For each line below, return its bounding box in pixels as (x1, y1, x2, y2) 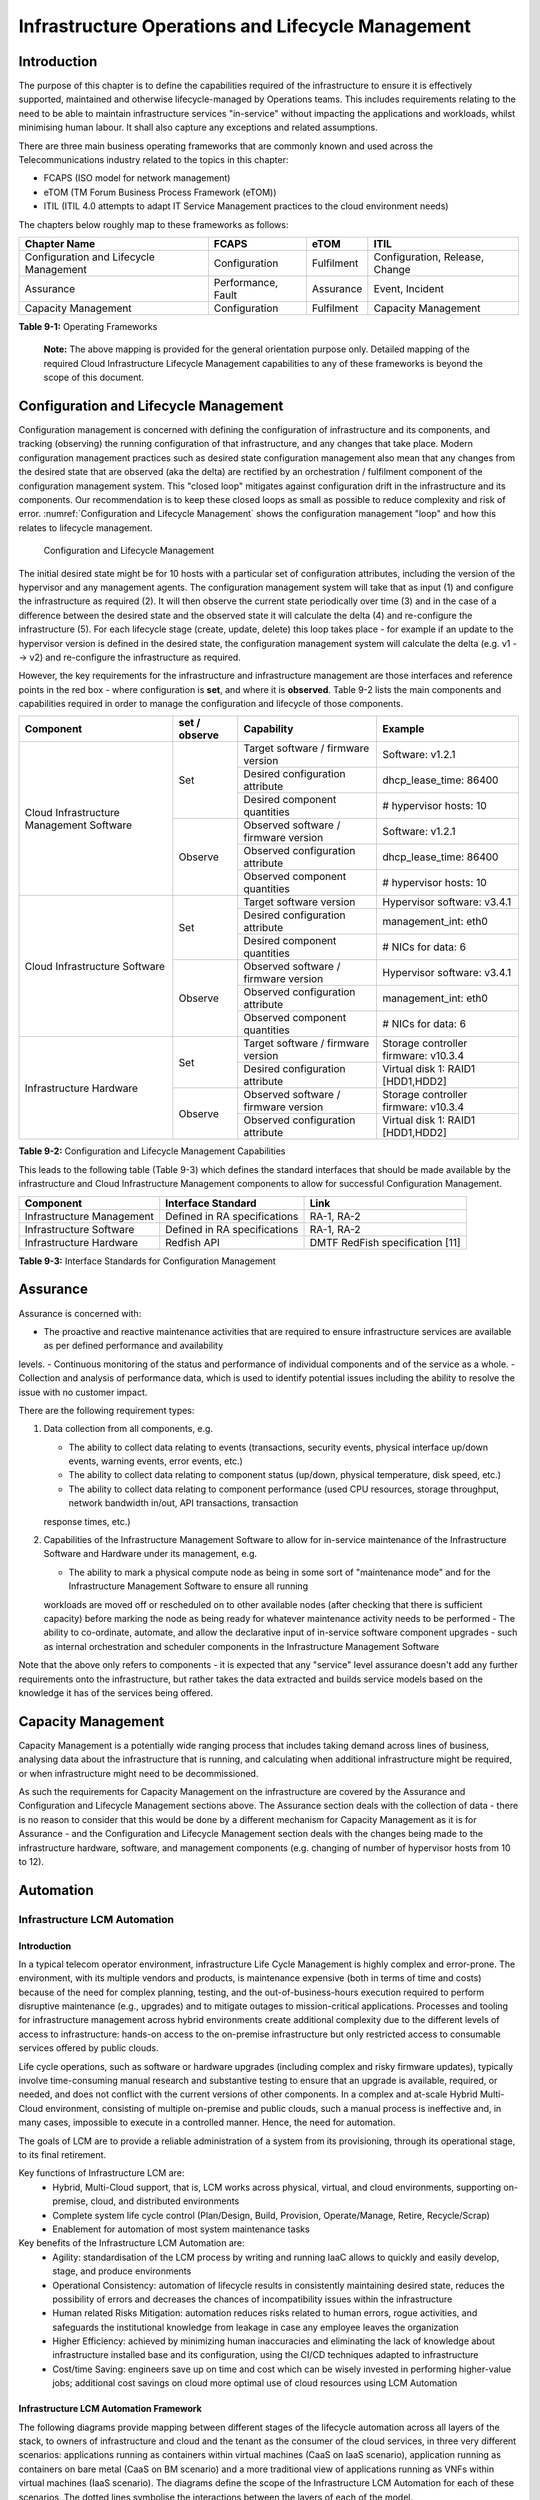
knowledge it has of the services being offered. (18, 1686, 214, 1699)
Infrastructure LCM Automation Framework (18, 2403, 202, 2415)
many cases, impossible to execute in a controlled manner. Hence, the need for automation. (18, 2116, 396, 2129)
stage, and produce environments (52, 2265, 192, 2277)
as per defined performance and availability (43, 1340, 224, 1352)
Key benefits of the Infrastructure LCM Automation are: (18, 2237, 245, 2249)
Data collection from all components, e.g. (43, 1423, 214, 1435)
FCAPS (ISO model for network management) (43, 172, 231, 184)
